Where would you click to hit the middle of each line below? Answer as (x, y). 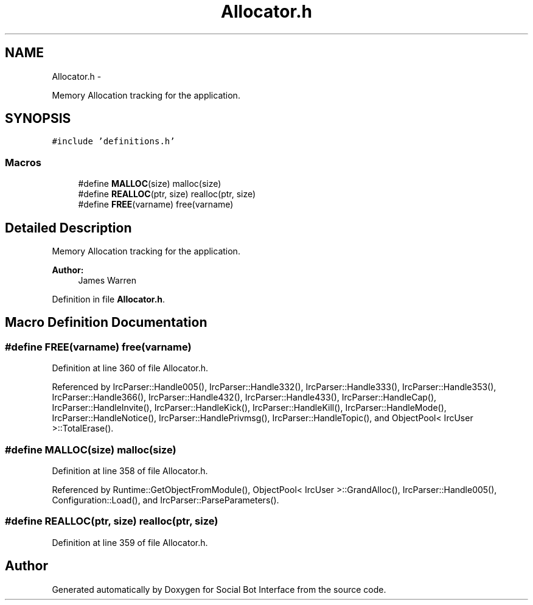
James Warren (107, 281)
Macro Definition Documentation (106, 323)
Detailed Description (68, 228)
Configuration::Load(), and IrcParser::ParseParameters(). (165, 500)
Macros (23, 162)
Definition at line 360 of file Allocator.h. (130, 368)
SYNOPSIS (38, 119)
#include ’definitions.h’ (113, 142)
